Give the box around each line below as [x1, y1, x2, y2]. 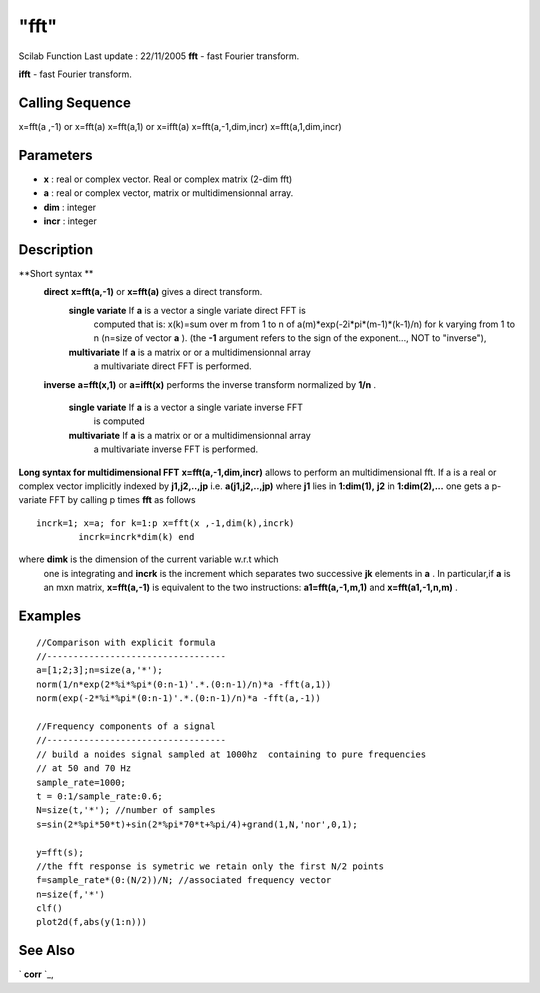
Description [18, 241, 94, 258]
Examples [18, 608, 82, 625]
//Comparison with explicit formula [36, 636, 216, 648]
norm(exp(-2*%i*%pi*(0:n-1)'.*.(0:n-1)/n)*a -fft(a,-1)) [36, 693, 322, 704]
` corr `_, [18, 968, 54, 980]
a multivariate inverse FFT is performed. [93, 443, 259, 455]
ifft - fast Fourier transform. [18, 68, 132, 80]
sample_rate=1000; [36, 776, 127, 788]
